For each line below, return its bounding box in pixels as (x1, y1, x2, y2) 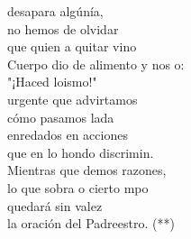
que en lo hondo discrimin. (7, 142, 154, 161)
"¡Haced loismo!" (7, 72, 97, 91)
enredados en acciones (7, 125, 128, 144)
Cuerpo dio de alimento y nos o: (7, 54, 185, 73)
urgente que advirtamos (7, 89, 138, 108)
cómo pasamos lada (7, 107, 114, 126)
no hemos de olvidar (7, 19, 119, 38)
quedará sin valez (7, 196, 103, 215)
